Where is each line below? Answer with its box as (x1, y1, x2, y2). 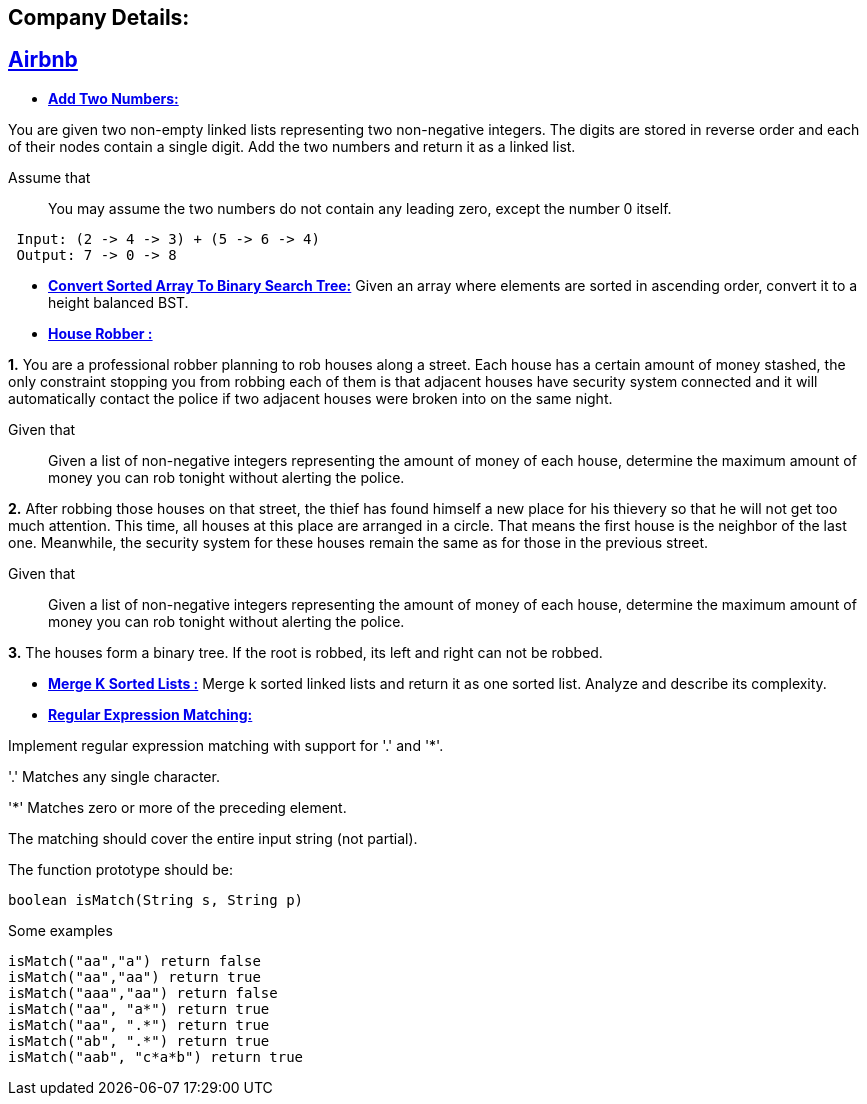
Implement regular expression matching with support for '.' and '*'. (8, 736, 444, 754)
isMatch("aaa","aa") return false (8, 984, 278, 1001)
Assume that (8, 168, 91, 186)
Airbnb (8, 47, 78, 73)
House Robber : (48, 324, 153, 342)
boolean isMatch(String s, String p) (8, 891, 304, 908)
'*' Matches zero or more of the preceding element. (8, 798, 347, 816)
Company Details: (8, 5, 190, 30)
